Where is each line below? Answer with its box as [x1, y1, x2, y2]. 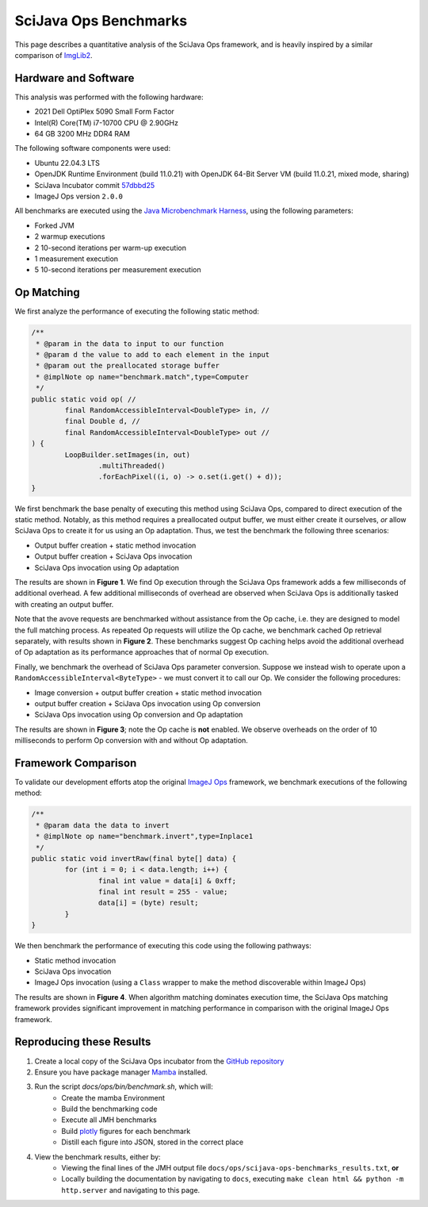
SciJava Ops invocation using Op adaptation [34, 563, 180, 572]
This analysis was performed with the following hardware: [14, 92, 204, 102]
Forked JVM [34, 221, 75, 230]
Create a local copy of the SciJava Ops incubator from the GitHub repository [34, 1056, 285, 1066]
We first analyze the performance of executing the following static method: [14, 306, 259, 317]
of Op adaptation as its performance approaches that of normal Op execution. [14, 648, 269, 657]
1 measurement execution [34, 254, 119, 263]
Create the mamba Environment [61, 1093, 166, 1102]
